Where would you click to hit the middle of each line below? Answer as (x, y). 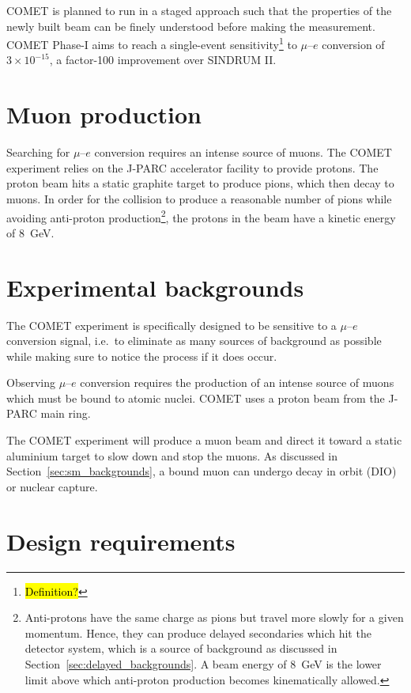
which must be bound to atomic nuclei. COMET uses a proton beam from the (196, 398)
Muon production (104, 114)
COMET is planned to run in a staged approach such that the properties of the (199, 10)
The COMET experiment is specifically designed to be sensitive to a (172, 325)
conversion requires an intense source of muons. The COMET (243, 152)
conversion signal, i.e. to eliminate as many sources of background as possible (194, 341)
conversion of (353, 44)
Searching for (38, 152)
